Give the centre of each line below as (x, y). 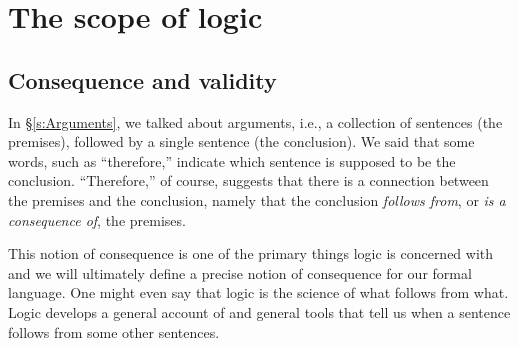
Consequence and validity (142, 79)
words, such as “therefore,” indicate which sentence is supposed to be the (232, 160)
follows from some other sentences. (114, 331)
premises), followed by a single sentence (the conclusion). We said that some (241, 141)
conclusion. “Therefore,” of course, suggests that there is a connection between (248, 180)
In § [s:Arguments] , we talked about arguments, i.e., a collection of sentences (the (255, 121)
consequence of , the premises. (97, 219)
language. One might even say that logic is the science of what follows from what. (258, 292)
